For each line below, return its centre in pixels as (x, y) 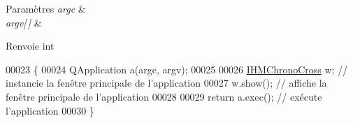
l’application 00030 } (50, 110)
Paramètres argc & (46, 8)
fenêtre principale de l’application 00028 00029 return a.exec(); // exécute (164, 96)
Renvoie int (30, 46)
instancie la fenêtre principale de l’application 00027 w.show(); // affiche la (166, 83)
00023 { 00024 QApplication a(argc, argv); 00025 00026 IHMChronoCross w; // (177, 69)
